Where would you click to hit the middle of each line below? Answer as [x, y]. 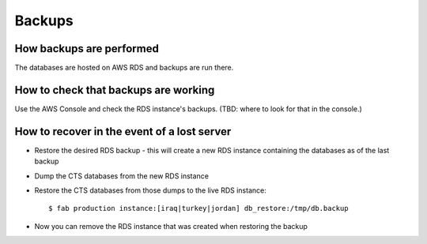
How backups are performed [87, 49]
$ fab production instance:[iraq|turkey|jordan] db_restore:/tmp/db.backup [198, 208]
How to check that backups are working [115, 90]
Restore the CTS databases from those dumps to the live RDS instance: [150, 190]
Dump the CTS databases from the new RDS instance [122, 176]
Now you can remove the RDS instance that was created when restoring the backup [171, 226]
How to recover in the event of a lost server [123, 131]
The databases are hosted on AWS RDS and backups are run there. [124, 68]
